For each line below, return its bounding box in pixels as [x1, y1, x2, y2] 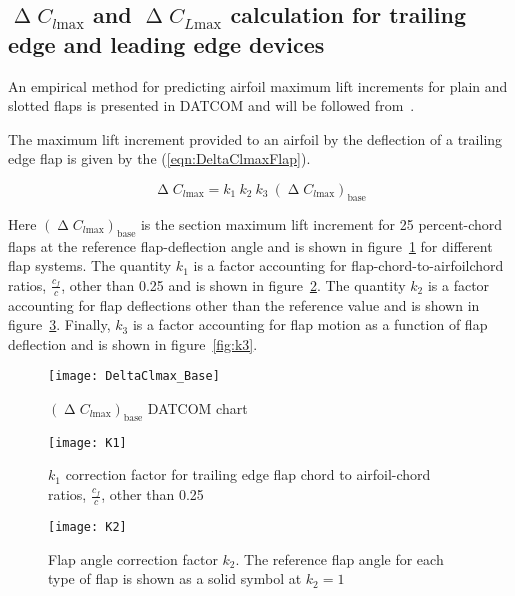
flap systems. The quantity [8, 255, 172, 276]
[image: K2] [48, 519, 127, 534]
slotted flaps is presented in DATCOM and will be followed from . [8, 95, 415, 116]
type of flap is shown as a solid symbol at [48, 568, 302, 589]
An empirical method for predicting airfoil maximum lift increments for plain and [8, 75, 508, 96]
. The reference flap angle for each [235, 548, 444, 569]
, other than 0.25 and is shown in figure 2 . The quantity [61, 274, 406, 295]
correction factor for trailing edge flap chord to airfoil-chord [65, 464, 431, 485]
